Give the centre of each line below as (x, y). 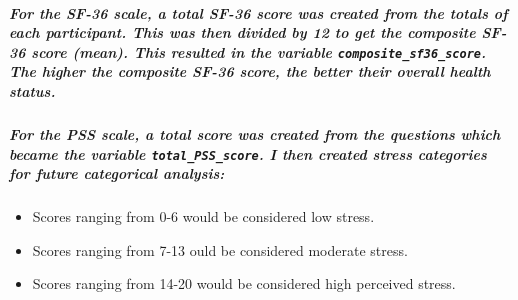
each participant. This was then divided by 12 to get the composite (242, 32)
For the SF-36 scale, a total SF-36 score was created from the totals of (258, 12)
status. (32, 91)
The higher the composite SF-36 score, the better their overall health (250, 71)
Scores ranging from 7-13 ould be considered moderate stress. (220, 249)
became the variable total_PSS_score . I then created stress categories (248, 153)
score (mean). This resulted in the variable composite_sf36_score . (258, 51)
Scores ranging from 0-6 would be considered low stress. (203, 216)
